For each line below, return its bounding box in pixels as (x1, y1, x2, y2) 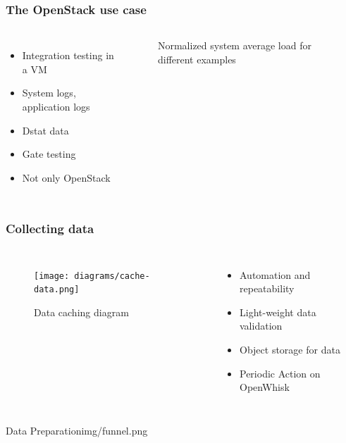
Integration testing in (22, 48, 114, 63)
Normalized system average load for (157, 38, 311, 53)
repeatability (240, 281, 295, 296)
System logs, (22, 85, 76, 100)
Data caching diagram (34, 304, 129, 319)
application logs (22, 99, 90, 113)
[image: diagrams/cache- (34, 270, 150, 281)
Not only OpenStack (22, 170, 111, 185)
